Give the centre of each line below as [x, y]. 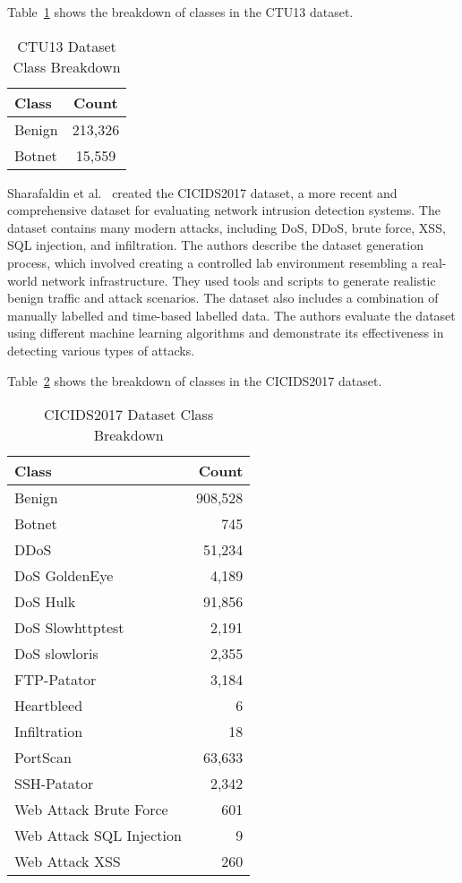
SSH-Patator [54, 784]
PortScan [43, 758]
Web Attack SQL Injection [98, 836]
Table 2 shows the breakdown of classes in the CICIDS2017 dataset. [195, 380]
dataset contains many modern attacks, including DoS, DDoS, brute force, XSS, [227, 227]
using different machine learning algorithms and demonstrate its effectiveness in [226, 333]
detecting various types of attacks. [101, 350]
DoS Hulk [45, 602]
